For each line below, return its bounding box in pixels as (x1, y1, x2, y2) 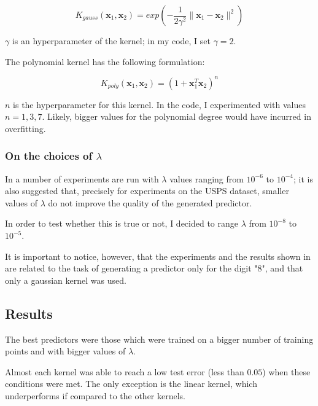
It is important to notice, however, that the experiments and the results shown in (5, 249, 311, 262)
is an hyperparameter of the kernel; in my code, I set (12, 34, 211, 47)
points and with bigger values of (5, 345, 126, 357)
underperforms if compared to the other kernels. (5, 389, 186, 402)
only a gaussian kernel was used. (5, 273, 126, 286)
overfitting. (5, 122, 46, 135)
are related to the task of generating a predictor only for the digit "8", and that (5, 262, 303, 275)
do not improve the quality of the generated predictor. (48, 196, 252, 209)
